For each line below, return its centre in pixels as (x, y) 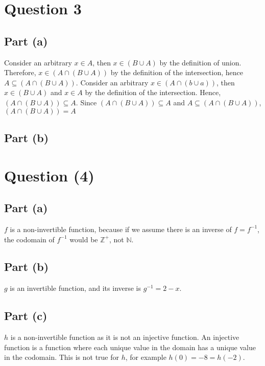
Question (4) (49, 175)
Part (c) (26, 316)
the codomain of (29, 239)
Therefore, (20, 72)
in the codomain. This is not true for (62, 357)
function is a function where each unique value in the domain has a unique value (130, 347)
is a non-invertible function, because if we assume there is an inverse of (121, 229)
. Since (86, 102)
